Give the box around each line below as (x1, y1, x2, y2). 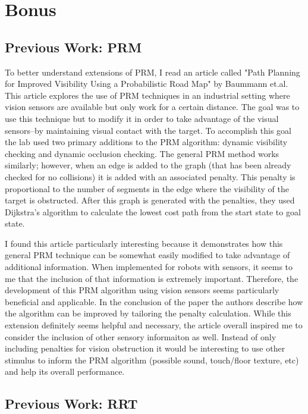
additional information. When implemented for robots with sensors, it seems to (5, 261, 293, 273)
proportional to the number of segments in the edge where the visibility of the (5, 182, 289, 195)
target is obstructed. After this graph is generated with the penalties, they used (5, 194, 295, 206)
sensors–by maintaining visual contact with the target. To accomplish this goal (5, 124, 291, 136)
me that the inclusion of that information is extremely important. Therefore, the (5, 272, 298, 284)
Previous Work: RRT (5, 394, 138, 413)
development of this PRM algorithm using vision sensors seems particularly (5, 284, 279, 296)
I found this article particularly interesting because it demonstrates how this (5, 237, 283, 249)
